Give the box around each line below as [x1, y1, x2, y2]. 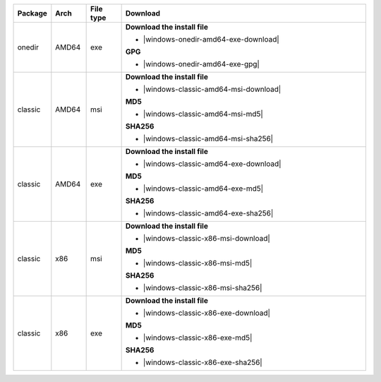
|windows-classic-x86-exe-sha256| [143, 357, 262, 367]
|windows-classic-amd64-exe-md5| [143, 184, 264, 193]
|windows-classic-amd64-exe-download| [143, 159, 282, 169]
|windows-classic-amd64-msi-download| [143, 85, 282, 94]
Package [17, 8, 47, 18]
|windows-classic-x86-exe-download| [143, 308, 271, 318]
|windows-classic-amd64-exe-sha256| [143, 208, 274, 218]
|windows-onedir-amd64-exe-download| [143, 35, 280, 44]
